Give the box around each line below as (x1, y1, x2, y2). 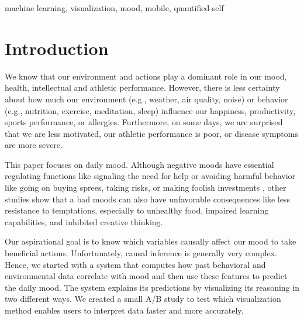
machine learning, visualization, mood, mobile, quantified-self (5, 2, 224, 13)
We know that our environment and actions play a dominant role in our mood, (5, 70, 287, 82)
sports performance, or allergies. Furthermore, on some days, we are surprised (5, 116, 283, 128)
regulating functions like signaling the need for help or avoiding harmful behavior (5, 170, 296, 182)
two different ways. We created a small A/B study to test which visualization (5, 293, 281, 305)
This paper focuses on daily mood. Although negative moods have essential (5, 158, 274, 170)
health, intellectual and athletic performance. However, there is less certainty (5, 81, 280, 94)
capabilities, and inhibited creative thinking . (5, 215, 163, 228)
